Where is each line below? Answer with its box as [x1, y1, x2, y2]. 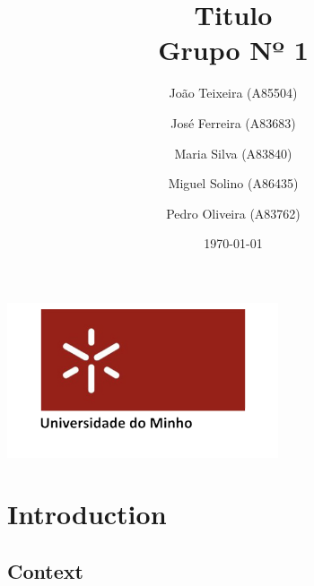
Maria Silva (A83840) [174, 143, 292, 162]
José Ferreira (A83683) [170, 113, 296, 132]
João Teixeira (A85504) [169, 83, 298, 102]
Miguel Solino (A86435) [168, 174, 299, 193]
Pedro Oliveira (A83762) [166, 203, 301, 222]
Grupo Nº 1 [158, 31, 309, 68]
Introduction [7, 496, 167, 532]
